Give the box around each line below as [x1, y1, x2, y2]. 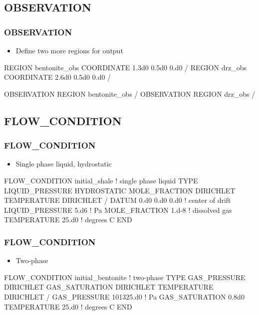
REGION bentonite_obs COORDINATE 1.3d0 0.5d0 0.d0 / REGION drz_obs [4, 62, 247, 72]
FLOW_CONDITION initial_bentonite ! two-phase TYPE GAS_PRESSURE [4, 272, 246, 282]
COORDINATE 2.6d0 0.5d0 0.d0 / [4, 72, 111, 82]
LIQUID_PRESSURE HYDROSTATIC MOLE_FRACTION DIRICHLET [4, 185, 236, 195]
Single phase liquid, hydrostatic [15, 158, 112, 169]
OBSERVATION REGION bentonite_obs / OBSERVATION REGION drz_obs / [4, 88, 256, 99]
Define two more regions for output [15, 45, 123, 55]
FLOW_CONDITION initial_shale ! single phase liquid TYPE [4, 175, 198, 185]
